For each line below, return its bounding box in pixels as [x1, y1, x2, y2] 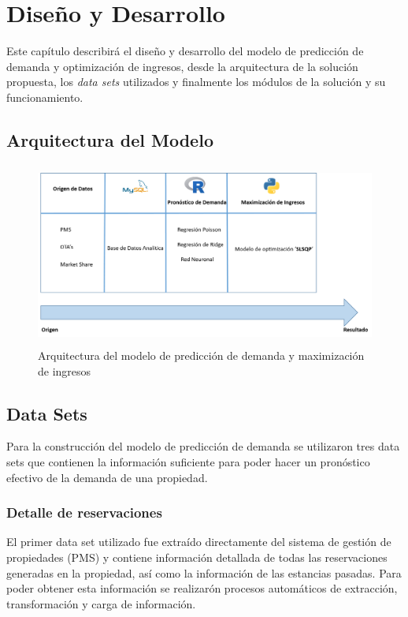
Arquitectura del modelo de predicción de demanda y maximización [38, 347, 365, 364]
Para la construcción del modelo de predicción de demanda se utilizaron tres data [6, 438, 400, 454]
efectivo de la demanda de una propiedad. [6, 469, 208, 485]
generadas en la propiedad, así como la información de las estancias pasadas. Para [6, 564, 402, 581]
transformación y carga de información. [6, 595, 196, 611]
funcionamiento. [6, 88, 83, 105]
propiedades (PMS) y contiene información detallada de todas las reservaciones [6, 549, 388, 566]
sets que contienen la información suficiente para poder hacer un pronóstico [6, 454, 370, 470]
